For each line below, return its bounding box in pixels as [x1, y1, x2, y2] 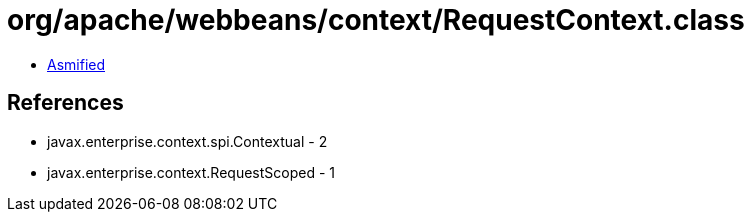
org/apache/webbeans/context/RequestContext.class [7, 3, 745, 37]
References [7, 90, 124, 116]
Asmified [47, 55, 106, 73]
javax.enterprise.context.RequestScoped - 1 [47, 163, 335, 181]
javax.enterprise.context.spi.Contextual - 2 [47, 132, 328, 150]
